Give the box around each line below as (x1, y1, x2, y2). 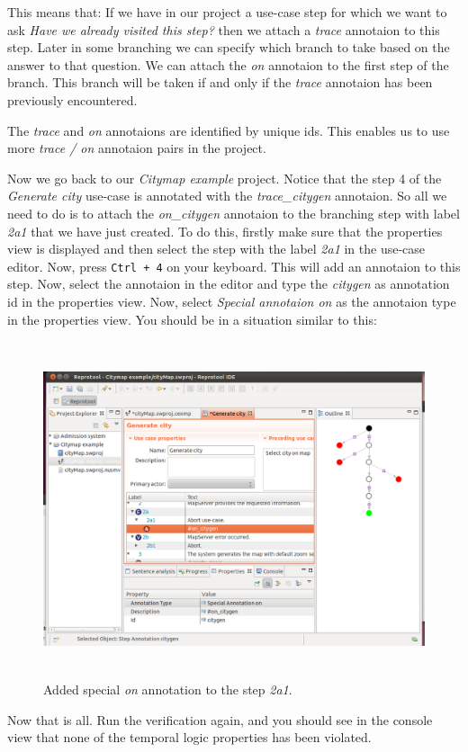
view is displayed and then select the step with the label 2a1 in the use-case (7, 239, 426, 258)
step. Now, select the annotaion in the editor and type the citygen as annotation (7, 274, 450, 293)
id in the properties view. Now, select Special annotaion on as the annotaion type (7, 291, 456, 310)
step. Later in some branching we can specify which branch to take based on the (7, 38, 450, 57)
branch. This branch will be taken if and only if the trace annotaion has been (7, 73, 433, 92)
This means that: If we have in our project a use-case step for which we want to (7, 3, 447, 21)
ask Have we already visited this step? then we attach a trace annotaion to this (7, 20, 440, 39)
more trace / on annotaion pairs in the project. (7, 139, 266, 157)
